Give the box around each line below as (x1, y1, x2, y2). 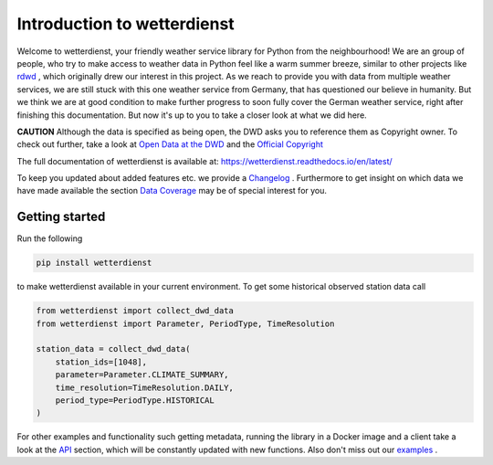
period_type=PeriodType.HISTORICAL (55, 396, 215, 406)
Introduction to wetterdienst (16, 14, 235, 34)
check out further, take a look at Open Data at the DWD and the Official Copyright (16, 139, 324, 150)
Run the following (16, 233, 83, 244)
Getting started (16, 209, 106, 225)
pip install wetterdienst (36, 258, 152, 269)
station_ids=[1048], (55, 356, 148, 367)
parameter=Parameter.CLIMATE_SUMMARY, (55, 370, 229, 380)
